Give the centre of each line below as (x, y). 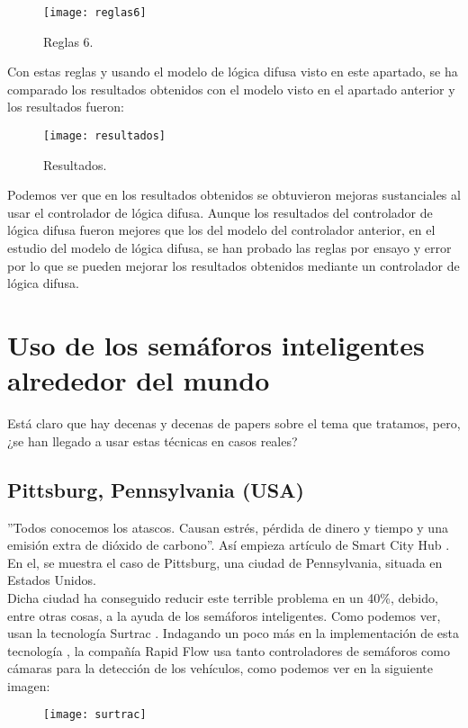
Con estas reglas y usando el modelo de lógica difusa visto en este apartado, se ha (233, 72)
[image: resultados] (105, 136)
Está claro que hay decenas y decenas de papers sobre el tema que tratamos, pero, (234, 423)
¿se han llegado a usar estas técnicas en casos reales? (153, 440)
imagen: (29, 685)
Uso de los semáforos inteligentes (216, 345)
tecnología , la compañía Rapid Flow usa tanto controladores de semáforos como (229, 650)
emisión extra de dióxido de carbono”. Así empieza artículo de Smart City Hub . (229, 545)
